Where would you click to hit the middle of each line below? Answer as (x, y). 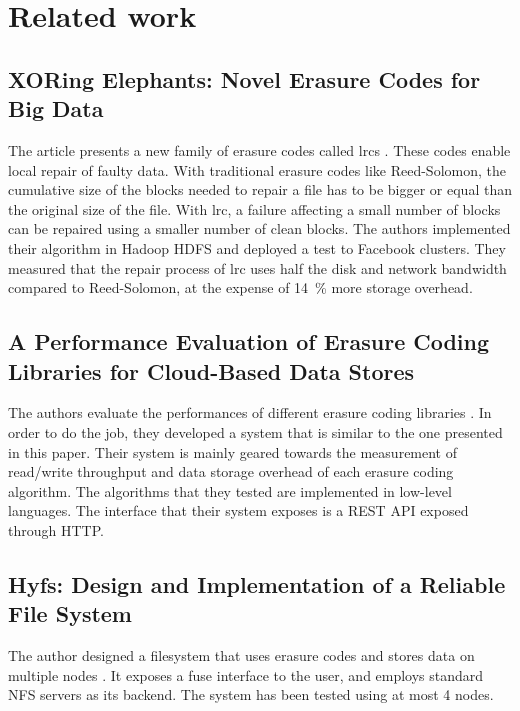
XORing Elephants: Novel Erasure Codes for (244, 78)
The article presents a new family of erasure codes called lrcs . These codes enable (259, 149)
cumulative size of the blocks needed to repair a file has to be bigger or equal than (260, 189)
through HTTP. (56, 529)
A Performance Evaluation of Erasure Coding (249, 341)
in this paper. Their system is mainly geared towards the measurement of (233, 451)
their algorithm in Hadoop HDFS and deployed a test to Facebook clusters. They (257, 247)
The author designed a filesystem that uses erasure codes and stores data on (241, 655)
